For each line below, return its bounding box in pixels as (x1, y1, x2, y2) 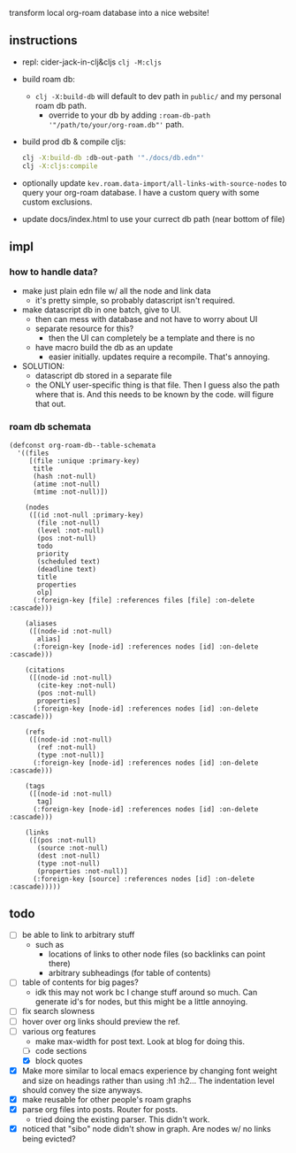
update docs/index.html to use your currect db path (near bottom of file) (21, 213, 285, 224)
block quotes (34, 1055, 83, 1065)
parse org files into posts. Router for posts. (21, 1103, 178, 1114)
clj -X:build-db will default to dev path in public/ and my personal (34, 90, 282, 101)
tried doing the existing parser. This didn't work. (34, 1114, 210, 1125)
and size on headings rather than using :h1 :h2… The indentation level (21, 1075, 276, 1086)
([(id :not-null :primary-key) (28, 511, 144, 519)
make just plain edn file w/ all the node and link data (21, 286, 211, 296)
